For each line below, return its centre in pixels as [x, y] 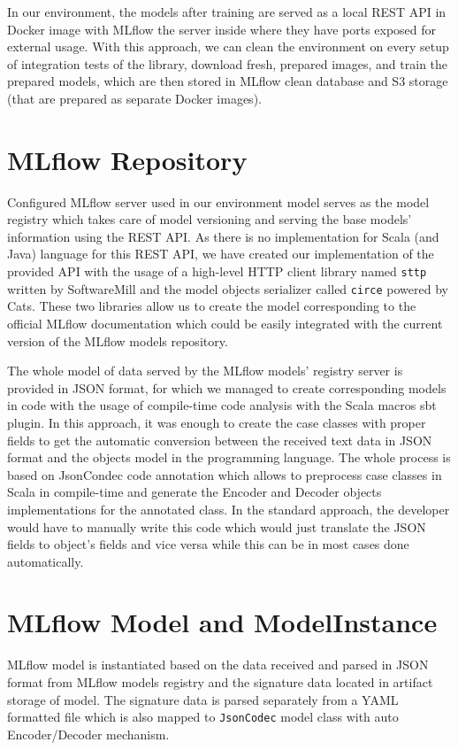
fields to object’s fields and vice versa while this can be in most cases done [208, 544]
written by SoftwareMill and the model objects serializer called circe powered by [228, 288]
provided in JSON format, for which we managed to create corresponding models [227, 387]
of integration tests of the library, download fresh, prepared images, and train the [228, 63]
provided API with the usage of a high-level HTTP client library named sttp [217, 271]
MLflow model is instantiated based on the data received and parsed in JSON [218, 665]
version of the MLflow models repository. [118, 340]
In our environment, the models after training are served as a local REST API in [227, 12]
